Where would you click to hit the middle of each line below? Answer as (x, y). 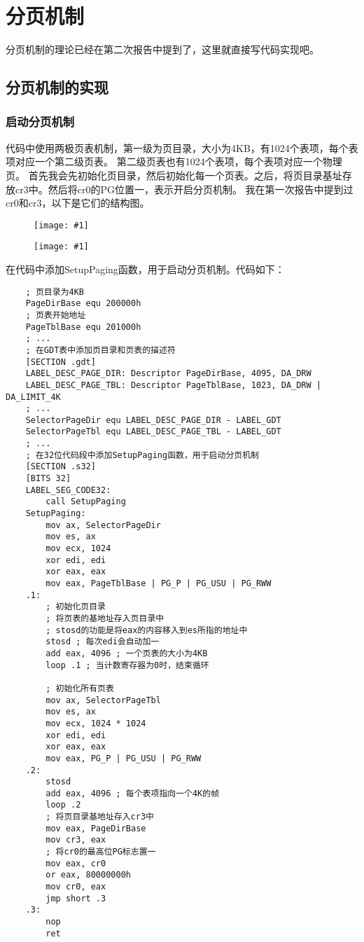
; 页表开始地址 (56, 315)
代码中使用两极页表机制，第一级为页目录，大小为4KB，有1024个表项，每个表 (182, 147)
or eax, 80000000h (88, 875)
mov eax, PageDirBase (96, 828)
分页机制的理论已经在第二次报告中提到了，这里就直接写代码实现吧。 (162, 49)
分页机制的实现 (57, 87)
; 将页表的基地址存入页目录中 (105, 618)
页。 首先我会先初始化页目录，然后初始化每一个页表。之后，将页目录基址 (174, 175)
